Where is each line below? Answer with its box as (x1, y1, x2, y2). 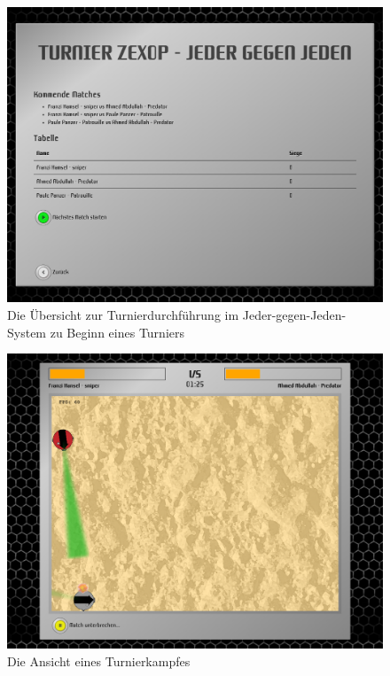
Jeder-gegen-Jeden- (242, 305, 347, 323)
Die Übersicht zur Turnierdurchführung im (7, 305, 239, 323)
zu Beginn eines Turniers (50, 322, 184, 341)
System (7, 322, 47, 341)
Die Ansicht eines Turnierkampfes (7, 652, 191, 670)
